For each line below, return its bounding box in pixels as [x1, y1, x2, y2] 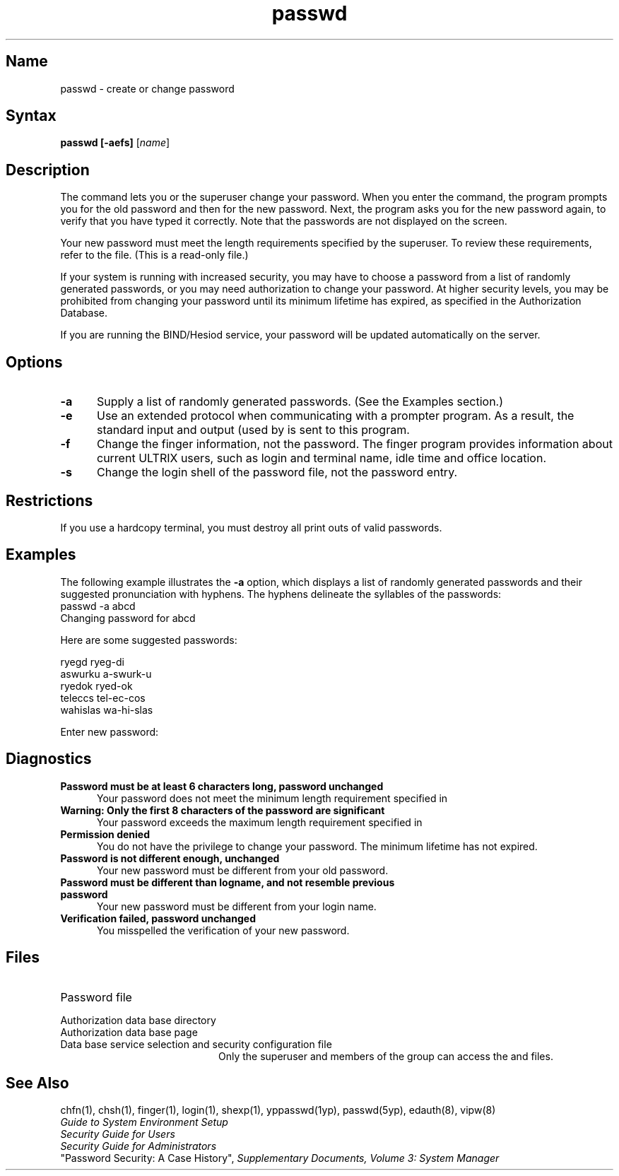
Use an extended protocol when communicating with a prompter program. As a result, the [96, 408, 574, 423]
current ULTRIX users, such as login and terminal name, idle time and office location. [96, 451, 546, 466]
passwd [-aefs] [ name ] [60, 136, 170, 149]
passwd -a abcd [60, 599, 136, 612]
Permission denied [60, 828, 150, 840]
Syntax [6, 107, 57, 125]
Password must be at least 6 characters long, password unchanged [60, 780, 384, 792]
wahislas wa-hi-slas [60, 703, 153, 716]
